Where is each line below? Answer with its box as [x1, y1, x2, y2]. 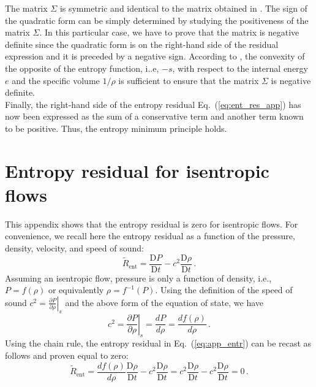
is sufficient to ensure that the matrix [118, 74, 259, 86]
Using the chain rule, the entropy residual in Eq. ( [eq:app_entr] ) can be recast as [5, 337, 312, 350]
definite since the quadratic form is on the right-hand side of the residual [5, 37, 279, 50]
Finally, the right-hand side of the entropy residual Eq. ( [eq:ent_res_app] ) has [5, 98, 301, 110]
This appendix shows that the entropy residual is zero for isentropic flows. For [5, 217, 298, 230]
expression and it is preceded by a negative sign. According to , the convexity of [5, 50, 305, 63]
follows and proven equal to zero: [5, 349, 129, 362]
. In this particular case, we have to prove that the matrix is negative [39, 26, 299, 39]
